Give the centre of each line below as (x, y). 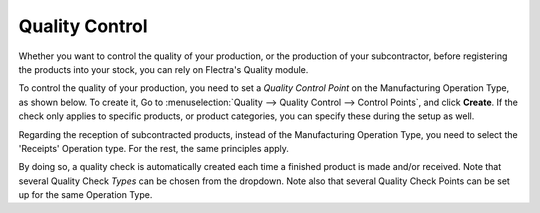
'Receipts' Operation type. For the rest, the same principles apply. (154, 148)
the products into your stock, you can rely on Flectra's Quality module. (163, 69)
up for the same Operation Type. (85, 195)
